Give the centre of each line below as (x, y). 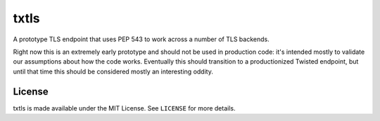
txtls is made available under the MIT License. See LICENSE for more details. (124, 108)
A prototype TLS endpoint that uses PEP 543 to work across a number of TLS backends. (141, 39)
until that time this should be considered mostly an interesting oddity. (113, 71)
